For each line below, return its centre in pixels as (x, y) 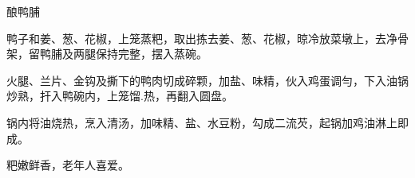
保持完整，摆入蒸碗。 (151, 54)
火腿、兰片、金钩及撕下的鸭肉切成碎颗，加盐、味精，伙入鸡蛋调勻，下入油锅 (207, 80)
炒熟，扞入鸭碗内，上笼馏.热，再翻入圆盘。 (120, 96)
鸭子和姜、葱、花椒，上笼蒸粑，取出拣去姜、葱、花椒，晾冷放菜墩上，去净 (202, 38)
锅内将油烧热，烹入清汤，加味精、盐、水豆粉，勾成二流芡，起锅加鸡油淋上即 (207, 122)
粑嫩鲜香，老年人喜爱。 (68, 165)
